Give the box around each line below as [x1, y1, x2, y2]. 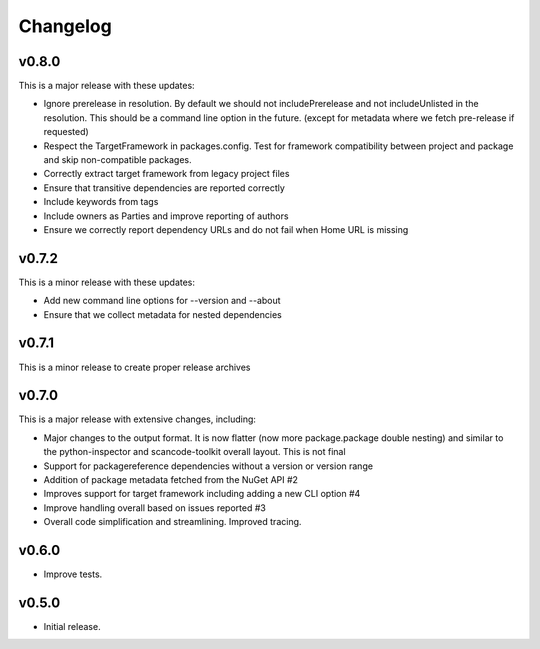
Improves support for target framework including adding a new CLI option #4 [43, 488, 361, 500]
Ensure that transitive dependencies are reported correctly [43, 181, 285, 194]
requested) [43, 126, 89, 138]
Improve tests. [43, 568, 103, 580]
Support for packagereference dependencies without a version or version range [43, 460, 374, 472]
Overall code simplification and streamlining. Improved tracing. [43, 516, 302, 528]
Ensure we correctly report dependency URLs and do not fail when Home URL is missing [43, 223, 409, 235]
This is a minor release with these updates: [18, 276, 195, 288]
